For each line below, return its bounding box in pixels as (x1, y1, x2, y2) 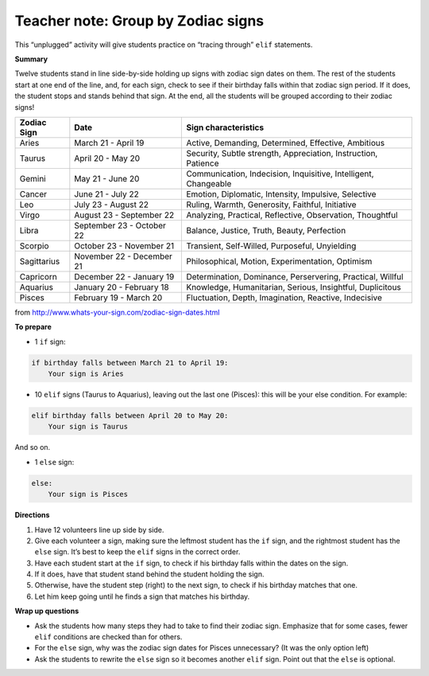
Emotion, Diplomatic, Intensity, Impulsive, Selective (186, 188, 377, 199)
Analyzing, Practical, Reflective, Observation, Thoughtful (186, 209, 398, 221)
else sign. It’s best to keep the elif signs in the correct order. (34, 547, 241, 557)
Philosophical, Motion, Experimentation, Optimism (186, 256, 373, 267)
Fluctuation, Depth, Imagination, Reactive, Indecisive (186, 291, 383, 303)
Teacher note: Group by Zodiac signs (14, 12, 265, 29)
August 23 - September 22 (74, 209, 175, 221)
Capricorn (19, 271, 57, 282)
